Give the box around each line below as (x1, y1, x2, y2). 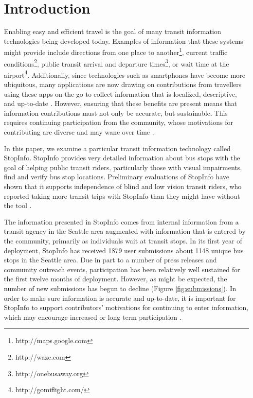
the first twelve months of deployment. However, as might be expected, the (4, 274, 227, 284)
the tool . (4, 200, 32, 210)
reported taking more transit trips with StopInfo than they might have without (4, 190, 240, 201)
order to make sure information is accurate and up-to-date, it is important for (4, 293, 236, 303)
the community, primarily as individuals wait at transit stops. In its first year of (4, 235, 242, 245)
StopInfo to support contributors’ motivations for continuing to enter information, (4, 302, 249, 312)
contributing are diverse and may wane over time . (4, 127, 154, 137)
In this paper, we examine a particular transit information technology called (4, 143, 231, 153)
